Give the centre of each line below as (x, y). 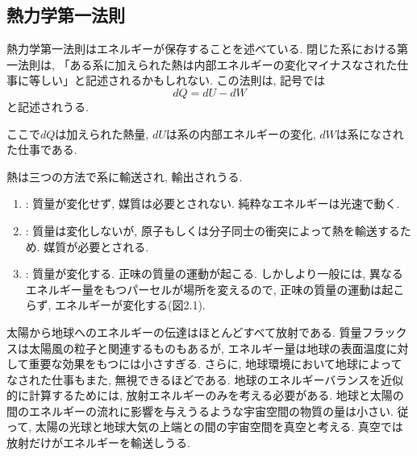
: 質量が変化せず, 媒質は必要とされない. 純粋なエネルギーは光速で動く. (213, 203)
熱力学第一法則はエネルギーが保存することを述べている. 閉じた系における (202, 49)
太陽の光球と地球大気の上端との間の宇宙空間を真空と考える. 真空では (219, 427)
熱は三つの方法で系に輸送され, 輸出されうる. (125, 176)
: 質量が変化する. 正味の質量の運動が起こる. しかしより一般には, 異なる (214, 274)
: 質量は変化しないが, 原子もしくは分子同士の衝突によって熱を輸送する (213, 230)
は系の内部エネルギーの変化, (241, 133)
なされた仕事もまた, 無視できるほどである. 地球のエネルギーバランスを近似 (205, 379)
